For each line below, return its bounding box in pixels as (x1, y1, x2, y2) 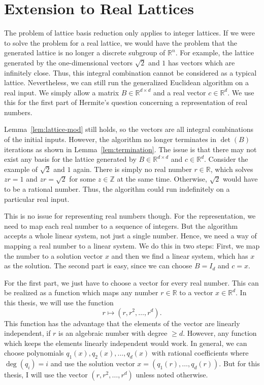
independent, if (4, 328, 51, 338)
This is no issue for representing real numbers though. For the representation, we (4, 211, 256, 221)
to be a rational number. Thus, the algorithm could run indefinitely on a (4, 184, 230, 194)
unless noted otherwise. (136, 369, 208, 380)
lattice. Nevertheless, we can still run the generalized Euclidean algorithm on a (4, 77, 249, 88)
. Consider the (204, 154, 248, 164)
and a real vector (153, 87, 206, 97)
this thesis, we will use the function (4, 297, 114, 307)
